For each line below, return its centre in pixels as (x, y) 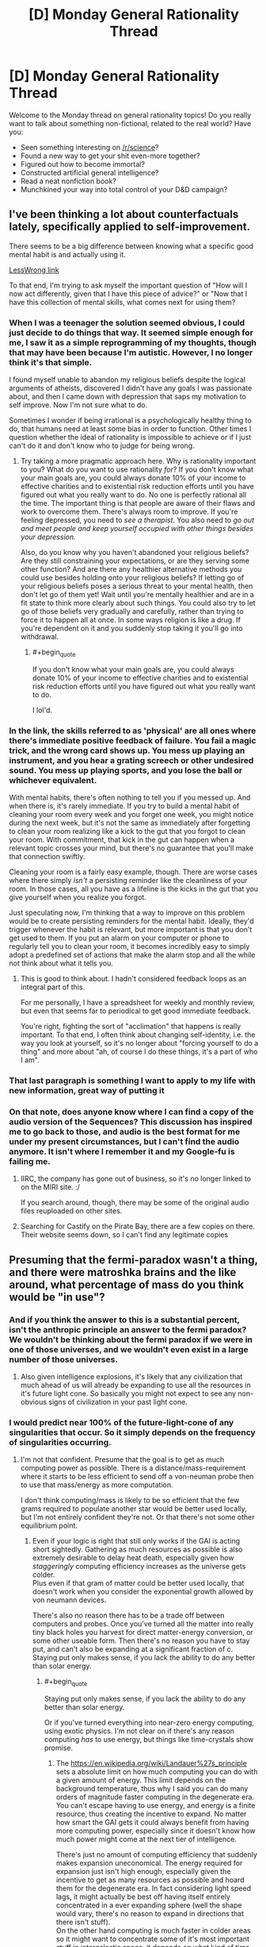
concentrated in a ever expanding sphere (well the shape (149, 1905)
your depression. (48, 537)
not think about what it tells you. (61, 963)
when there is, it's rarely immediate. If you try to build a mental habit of (124, 806)
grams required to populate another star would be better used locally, (134, 1509)
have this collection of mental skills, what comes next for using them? (122, 302)
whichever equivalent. (53, 780)
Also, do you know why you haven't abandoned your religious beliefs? (135, 553)
